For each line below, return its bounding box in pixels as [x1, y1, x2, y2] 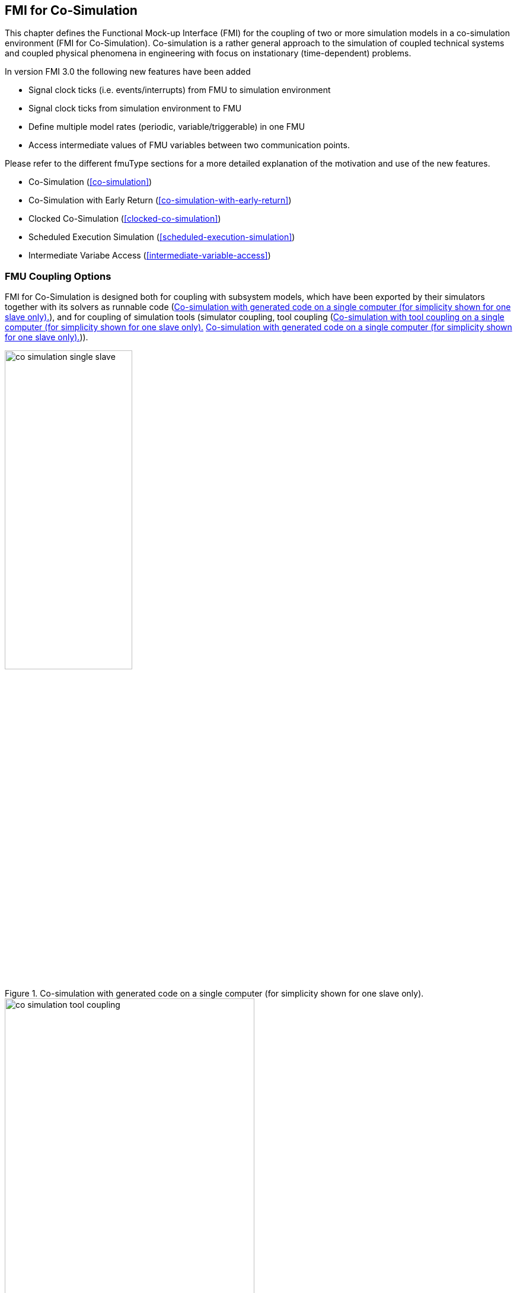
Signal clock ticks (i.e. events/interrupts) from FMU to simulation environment [28, 85, 331, 95]
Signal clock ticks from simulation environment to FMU [28, 103, 242, 114]
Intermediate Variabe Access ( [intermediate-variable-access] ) [28, 250, 271, 261]
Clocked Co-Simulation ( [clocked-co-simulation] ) [28, 213, 221, 224]
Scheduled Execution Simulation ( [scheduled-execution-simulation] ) [28, 232, 295, 242]
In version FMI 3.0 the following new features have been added [5, 66, 251, 77]
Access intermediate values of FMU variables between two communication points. [28, 140, 350, 151]
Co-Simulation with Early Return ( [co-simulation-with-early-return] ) [28, 195, 292, 206]
